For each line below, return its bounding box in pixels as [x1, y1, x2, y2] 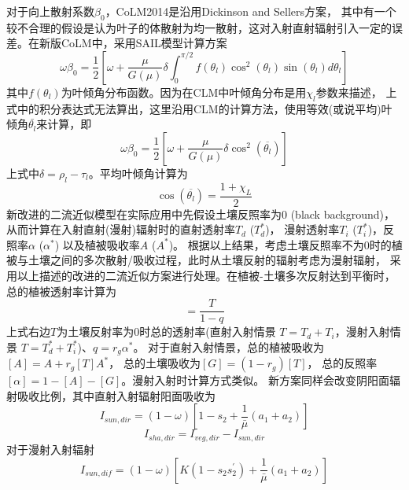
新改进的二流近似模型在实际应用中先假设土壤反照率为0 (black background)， [6, 205, 395, 222]
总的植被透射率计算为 [6, 282, 116, 299]
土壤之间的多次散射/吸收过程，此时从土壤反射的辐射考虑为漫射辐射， [28, 252, 386, 268]
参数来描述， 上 [315, 83, 397, 100]
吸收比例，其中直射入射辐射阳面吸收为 [17, 387, 216, 403]
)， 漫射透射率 [265, 221, 340, 238]
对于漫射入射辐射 [6, 440, 94, 457]
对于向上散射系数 [6, 3, 94, 19]
